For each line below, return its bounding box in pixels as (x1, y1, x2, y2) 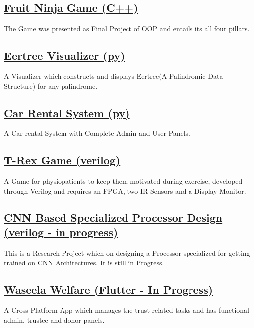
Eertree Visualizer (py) (4, 48, 125, 63)
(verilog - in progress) (4, 224, 118, 240)
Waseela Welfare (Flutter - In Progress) (4, 281, 213, 297)
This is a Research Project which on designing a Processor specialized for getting (4, 247, 250, 258)
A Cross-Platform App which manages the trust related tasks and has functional (4, 305, 250, 315)
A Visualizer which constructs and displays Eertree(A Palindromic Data (4, 71, 223, 81)
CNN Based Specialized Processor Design (4, 209, 223, 225)
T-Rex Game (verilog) (4, 152, 121, 168)
